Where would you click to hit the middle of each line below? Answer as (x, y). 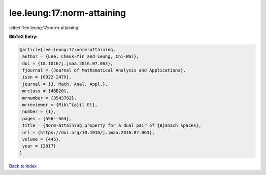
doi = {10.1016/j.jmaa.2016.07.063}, (68, 63)
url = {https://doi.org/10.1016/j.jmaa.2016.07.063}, (88, 132)
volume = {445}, (42, 139)
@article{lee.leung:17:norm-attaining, (67, 50)
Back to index (23, 166)
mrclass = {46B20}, (46, 91)
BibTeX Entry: (23, 36)
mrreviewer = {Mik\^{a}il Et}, (60, 105)
